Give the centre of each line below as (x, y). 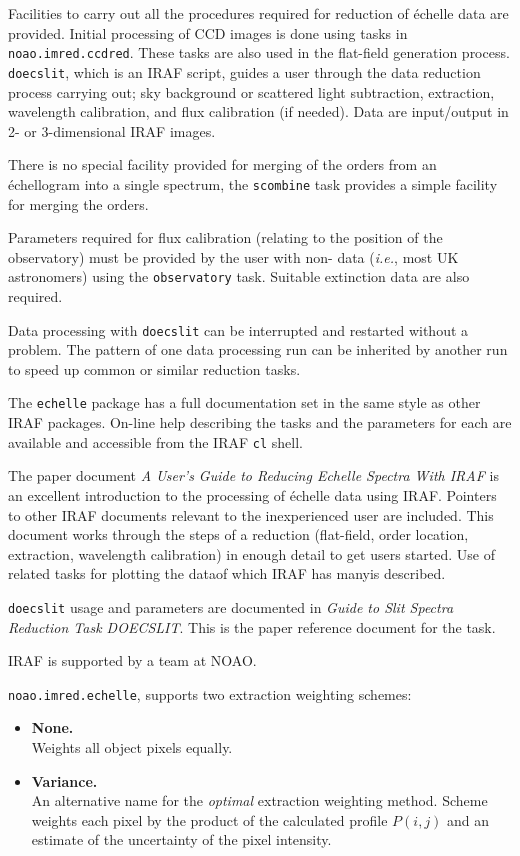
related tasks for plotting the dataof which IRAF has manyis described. (227, 573)
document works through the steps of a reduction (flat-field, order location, (238, 534)
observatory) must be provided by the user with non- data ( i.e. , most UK (233, 256)
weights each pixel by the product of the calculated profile (209, 819)
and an (468, 819)
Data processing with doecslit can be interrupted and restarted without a (238, 329)
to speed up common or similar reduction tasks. (154, 368)
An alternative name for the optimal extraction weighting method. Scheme (259, 800)
